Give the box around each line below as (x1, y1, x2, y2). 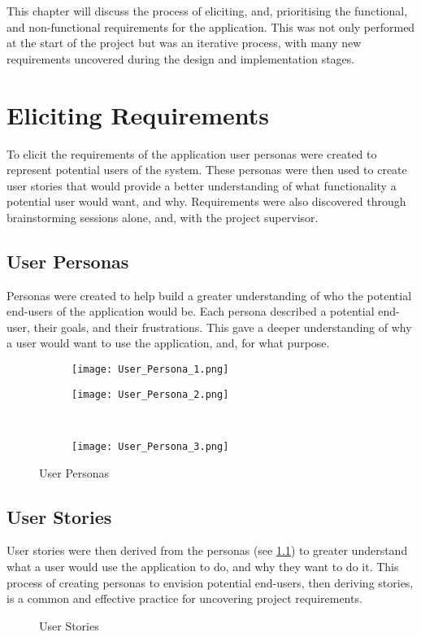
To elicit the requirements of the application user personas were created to (7, 145, 377, 162)
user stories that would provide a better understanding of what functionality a (7, 177, 397, 194)
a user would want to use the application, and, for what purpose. (7, 334, 330, 351)
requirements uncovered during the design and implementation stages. (7, 50, 355, 67)
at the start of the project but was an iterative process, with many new (7, 34, 362, 51)
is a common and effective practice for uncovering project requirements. (7, 590, 362, 607)
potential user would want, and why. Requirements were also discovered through (7, 193, 406, 210)
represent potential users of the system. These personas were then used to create (7, 161, 407, 178)
